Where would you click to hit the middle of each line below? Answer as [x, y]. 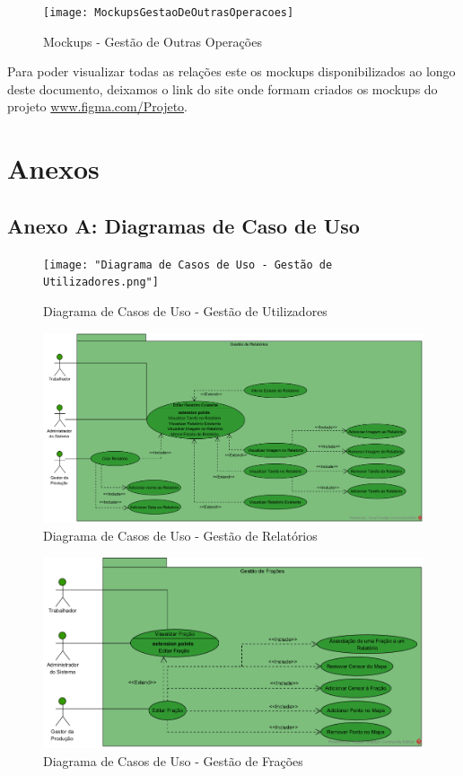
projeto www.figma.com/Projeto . [97, 106]
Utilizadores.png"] [101, 282]
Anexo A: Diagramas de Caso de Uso [183, 225]
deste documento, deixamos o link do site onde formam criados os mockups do [223, 88]
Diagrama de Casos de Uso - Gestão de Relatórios [180, 535]
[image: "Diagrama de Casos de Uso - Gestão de [188, 265]
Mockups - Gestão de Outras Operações [153, 41]
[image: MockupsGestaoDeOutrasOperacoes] [169, 13]
